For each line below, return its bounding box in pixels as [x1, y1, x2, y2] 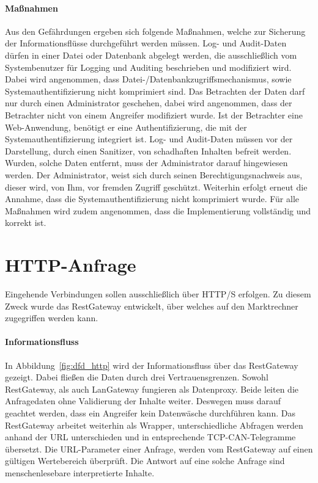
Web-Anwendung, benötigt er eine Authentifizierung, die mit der [5, 120, 247, 133]
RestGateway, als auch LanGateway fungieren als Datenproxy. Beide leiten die [5, 382, 298, 395]
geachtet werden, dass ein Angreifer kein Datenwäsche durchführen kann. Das [5, 406, 295, 419]
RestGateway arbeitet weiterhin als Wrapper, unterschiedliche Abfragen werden [5, 418, 303, 431]
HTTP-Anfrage [5, 252, 136, 277]
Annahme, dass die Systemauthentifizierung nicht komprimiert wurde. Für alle [5, 192, 300, 205]
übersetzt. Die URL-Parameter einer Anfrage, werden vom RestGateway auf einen [5, 442, 313, 455]
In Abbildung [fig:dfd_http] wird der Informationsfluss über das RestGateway [5, 358, 298, 371]
